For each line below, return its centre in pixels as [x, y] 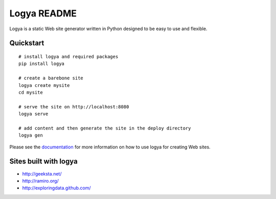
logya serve [33, 114]
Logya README [43, 13]
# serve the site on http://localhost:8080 [74, 107]
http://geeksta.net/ [42, 173]
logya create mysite [44, 85]
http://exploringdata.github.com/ [57, 188]
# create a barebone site [51, 78]
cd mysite [31, 92]
